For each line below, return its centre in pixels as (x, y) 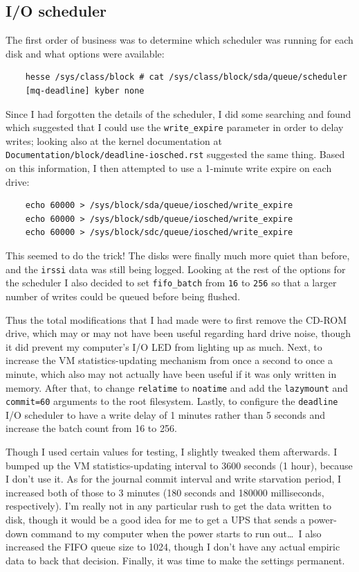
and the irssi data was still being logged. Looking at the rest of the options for (176, 269)
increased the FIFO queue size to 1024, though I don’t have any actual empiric (173, 547)
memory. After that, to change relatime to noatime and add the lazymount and (177, 387)
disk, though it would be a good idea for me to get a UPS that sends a (156, 519)
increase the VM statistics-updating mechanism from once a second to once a (169, 360)
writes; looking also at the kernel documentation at (114, 140)
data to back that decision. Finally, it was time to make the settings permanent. (175, 560)
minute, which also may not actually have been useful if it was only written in (171, 373)
